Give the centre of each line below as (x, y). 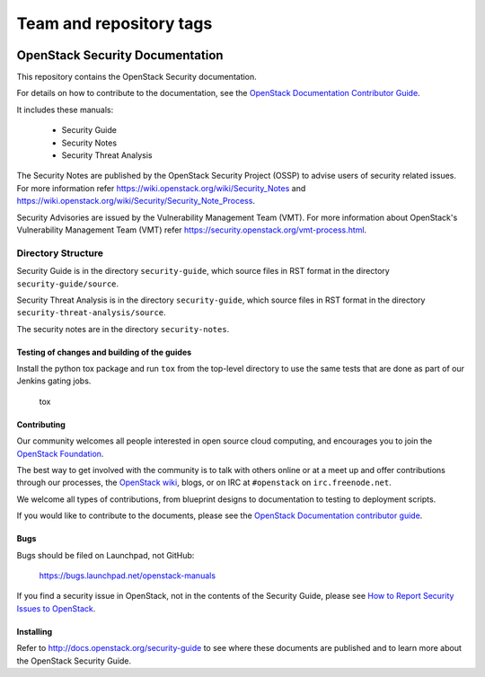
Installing (35, 631)
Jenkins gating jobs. (54, 381)
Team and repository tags (115, 23)
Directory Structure (60, 253)
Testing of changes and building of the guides (104, 352)
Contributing (41, 424)
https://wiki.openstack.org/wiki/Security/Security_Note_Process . (136, 201)
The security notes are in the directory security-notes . (123, 329)
